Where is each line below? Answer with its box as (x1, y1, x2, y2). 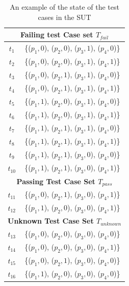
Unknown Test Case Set (8, 215, 94, 226)
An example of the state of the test (10, 2, 119, 12)
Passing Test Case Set (16, 175, 95, 186)
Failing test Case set (20, 29, 93, 40)
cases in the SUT (38, 11, 91, 22)
